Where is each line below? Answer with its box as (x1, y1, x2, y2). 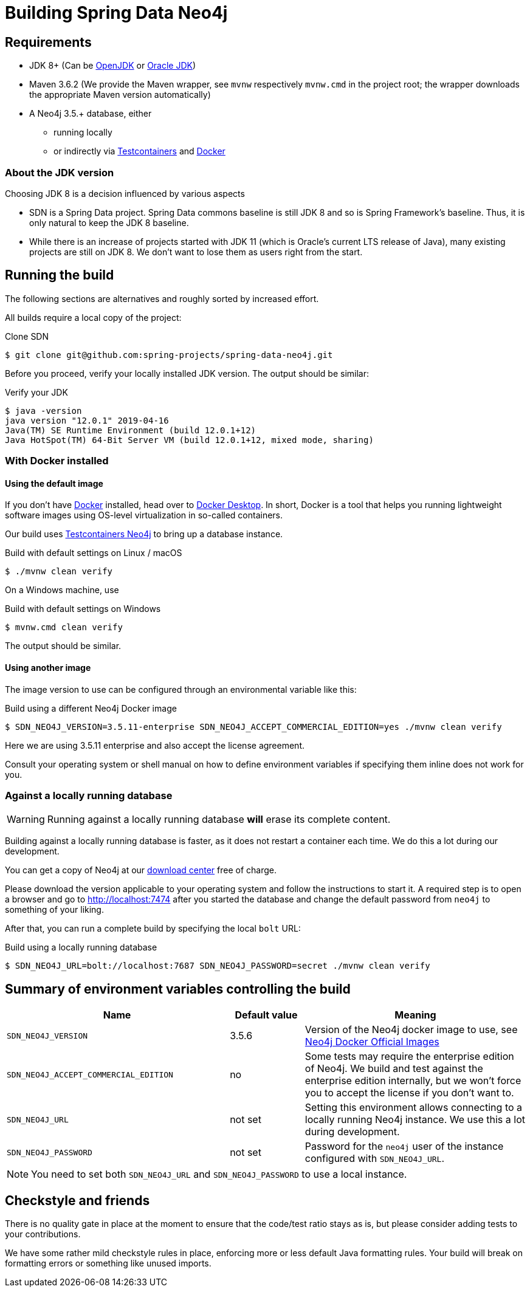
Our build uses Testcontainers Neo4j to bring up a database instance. (5, 529, 283, 540)
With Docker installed (5, 455, 109, 467)
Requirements (5, 34, 92, 50)
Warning (7, 813, 45, 826)
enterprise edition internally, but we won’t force (305, 1074, 521, 1087)
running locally (53, 127, 112, 138)
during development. (305, 1125, 400, 1138)
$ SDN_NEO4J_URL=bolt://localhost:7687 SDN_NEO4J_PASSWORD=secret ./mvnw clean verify (5, 961, 430, 971)
